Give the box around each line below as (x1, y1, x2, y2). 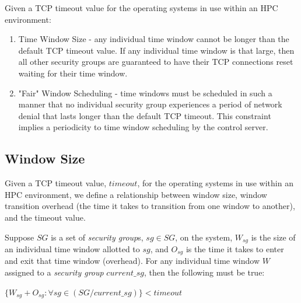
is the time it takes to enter (185, 242, 284, 255)
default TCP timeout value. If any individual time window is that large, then (18, 44, 295, 56)
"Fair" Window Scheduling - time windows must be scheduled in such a (18, 86, 272, 99)
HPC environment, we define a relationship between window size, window (5, 188, 267, 200)
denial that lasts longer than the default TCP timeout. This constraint (18, 109, 271, 121)
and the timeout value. (5, 211, 86, 223)
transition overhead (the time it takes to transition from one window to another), (5, 200, 295, 212)
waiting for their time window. (18, 67, 128, 79)
